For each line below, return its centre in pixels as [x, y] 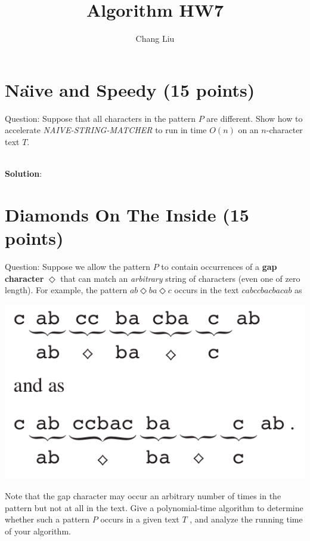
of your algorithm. [38, 531]
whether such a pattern [47, 519]
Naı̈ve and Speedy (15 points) [130, 89]
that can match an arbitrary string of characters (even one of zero [180, 278]
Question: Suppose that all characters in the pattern [100, 118]
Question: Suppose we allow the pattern [78, 266]
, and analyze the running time [246, 519]
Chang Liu [155, 39]
